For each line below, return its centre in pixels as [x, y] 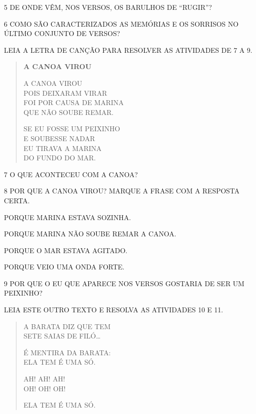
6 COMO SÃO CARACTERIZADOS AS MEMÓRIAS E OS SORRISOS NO [121, 23]
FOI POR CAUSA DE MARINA [73, 102]
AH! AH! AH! [44, 379]
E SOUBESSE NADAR [59, 138]
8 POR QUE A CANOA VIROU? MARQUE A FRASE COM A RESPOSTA [122, 191]
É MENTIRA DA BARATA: [67, 352]
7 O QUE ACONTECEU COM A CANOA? [71, 174]
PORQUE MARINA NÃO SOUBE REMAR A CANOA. [90, 234]
